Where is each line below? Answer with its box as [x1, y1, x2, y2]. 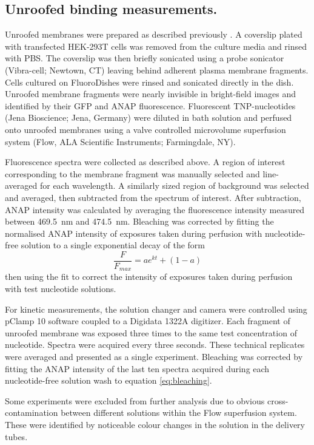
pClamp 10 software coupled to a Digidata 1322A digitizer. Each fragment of [5, 314, 290, 327]
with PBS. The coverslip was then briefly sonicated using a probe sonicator [5, 52, 284, 64]
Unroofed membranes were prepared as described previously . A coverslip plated [5, 28, 302, 41]
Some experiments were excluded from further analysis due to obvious [5, 394, 265, 407]
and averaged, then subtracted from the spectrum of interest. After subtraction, [5, 191, 301, 203]
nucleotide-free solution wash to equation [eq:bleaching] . [5, 374, 212, 387]
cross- [267, 394, 289, 407]
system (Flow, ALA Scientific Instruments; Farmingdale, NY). [5, 135, 236, 148]
